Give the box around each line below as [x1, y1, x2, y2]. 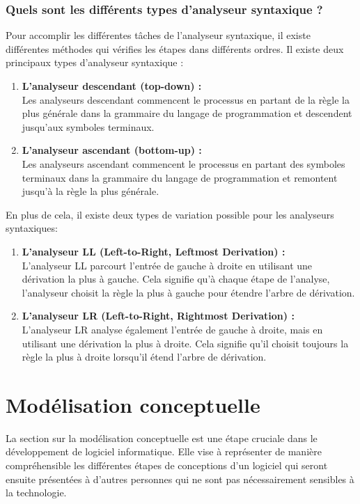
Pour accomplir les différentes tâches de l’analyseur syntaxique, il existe [6, 28, 311, 42]
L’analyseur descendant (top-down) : [22, 79, 202, 93]
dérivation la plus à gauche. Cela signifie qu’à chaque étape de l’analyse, [22, 271, 330, 286]
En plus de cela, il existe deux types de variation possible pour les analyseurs [6, 207, 334, 221]
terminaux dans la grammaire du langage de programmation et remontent [22, 170, 338, 184]
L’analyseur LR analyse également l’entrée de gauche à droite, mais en [22, 322, 323, 336]
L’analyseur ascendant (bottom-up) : [22, 143, 202, 157]
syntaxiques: [6, 221, 58, 235]
